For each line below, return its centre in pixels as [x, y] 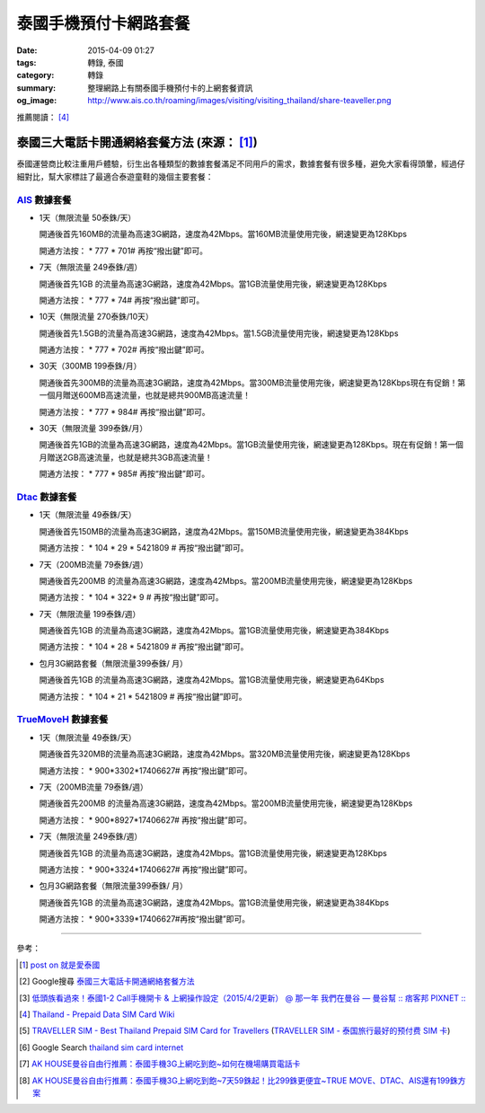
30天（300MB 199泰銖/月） [90, 366]
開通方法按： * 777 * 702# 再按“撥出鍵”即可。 [124, 349]
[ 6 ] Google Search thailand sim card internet [101, 1047]
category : [35, 75]
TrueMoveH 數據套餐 [62, 720]
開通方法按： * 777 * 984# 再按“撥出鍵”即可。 [124, 411]
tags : [26, 62]
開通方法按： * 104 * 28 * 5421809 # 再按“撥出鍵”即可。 [144, 647]
